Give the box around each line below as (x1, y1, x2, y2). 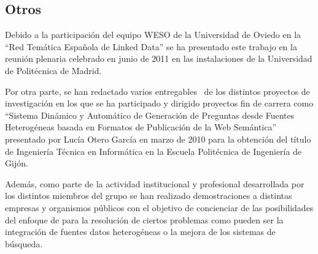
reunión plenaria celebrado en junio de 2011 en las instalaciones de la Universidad (5, 52, 312, 65)
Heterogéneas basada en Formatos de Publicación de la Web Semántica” (5, 121, 277, 133)
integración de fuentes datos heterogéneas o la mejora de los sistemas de (5, 225, 276, 238)
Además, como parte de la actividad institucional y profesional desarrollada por (5, 177, 304, 190)
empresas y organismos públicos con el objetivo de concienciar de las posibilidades (5, 201, 314, 214)
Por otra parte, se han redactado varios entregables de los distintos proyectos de (5, 84, 310, 97)
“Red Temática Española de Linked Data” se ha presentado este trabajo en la (5, 40, 297, 53)
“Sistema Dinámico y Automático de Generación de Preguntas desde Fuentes (5, 108, 295, 121)
